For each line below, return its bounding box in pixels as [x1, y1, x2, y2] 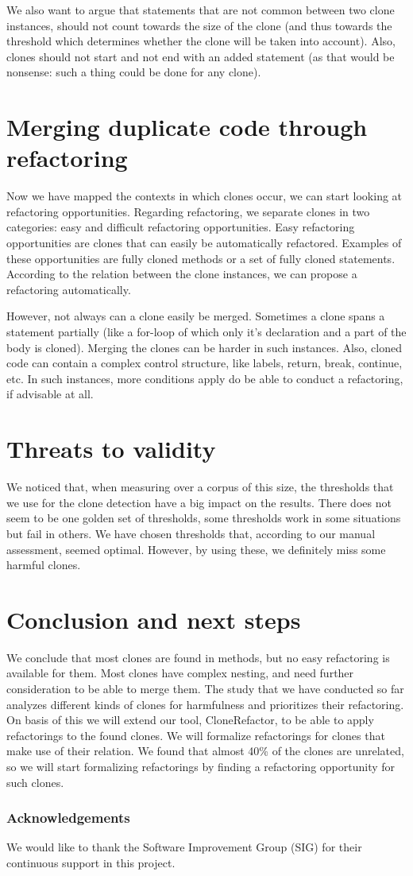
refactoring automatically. [6, 281, 131, 297]
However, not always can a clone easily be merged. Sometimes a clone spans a [6, 308, 385, 324]
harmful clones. [6, 556, 81, 573]
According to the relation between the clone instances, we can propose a [6, 266, 357, 282]
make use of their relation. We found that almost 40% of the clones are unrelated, [6, 742, 404, 759]
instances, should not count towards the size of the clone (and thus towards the [6, 17, 392, 33]
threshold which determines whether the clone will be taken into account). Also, [6, 33, 396, 49]
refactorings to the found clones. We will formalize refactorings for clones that [6, 727, 385, 743]
